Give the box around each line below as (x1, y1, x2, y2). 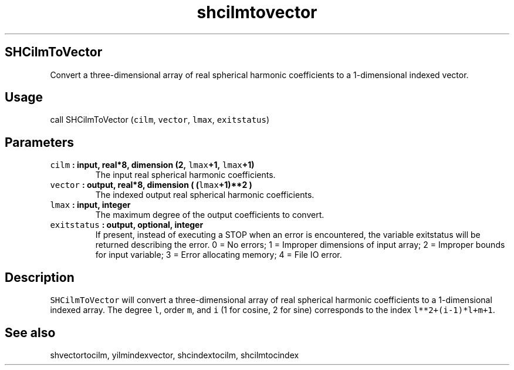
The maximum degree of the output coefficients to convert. (95, 210, 324, 220)
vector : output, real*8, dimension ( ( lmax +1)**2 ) (50, 180, 252, 190)
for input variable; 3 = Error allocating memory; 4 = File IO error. (95, 250, 342, 260)
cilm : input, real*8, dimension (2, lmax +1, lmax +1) (50, 160, 255, 170)
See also (5, 325, 56, 340)
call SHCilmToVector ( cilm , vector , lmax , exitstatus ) (50, 115, 270, 125)
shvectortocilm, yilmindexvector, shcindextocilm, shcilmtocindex (50, 349, 299, 360)
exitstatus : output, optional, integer (50, 220, 204, 230)
